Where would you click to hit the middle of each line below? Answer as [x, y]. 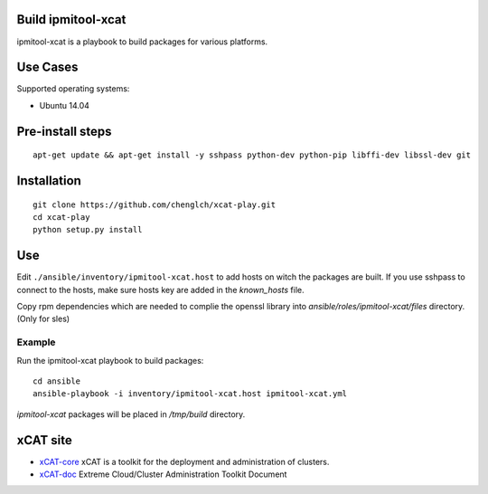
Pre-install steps [64, 131]
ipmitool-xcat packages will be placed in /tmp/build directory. [131, 414]
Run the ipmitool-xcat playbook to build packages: [110, 360]
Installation [49, 181]
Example [36, 342]
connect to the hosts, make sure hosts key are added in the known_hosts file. [160, 290]
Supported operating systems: [73, 89]
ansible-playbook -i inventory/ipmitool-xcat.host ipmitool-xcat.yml [190, 394]
